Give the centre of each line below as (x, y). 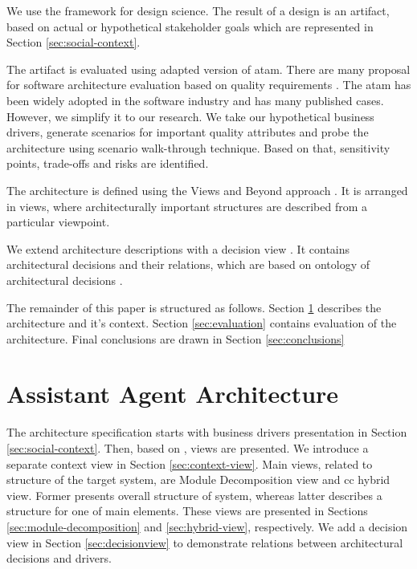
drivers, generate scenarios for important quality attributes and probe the (188, 132)
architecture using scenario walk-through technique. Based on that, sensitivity (198, 147)
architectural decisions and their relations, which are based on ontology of (188, 264)
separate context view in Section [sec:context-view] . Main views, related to (190, 463)
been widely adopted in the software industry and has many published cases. (195, 100)
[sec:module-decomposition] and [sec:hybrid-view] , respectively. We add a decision (207, 526)
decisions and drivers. (59, 558)
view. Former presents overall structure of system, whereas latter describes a (194, 495)
